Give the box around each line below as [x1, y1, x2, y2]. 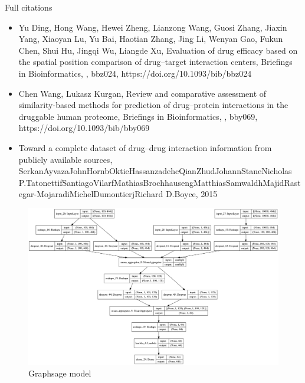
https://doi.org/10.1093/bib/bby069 [18, 122, 150, 134]
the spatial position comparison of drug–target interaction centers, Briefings [18, 55, 293, 68]
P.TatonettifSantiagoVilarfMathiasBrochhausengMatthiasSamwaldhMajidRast [18, 176, 301, 188]
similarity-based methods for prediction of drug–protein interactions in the [18, 99, 288, 111]
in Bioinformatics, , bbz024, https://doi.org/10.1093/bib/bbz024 [18, 67, 252, 79]
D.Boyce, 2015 [165, 188, 218, 200]
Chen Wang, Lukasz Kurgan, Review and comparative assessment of [18, 87, 267, 99]
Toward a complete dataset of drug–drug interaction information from [18, 141, 272, 153]
